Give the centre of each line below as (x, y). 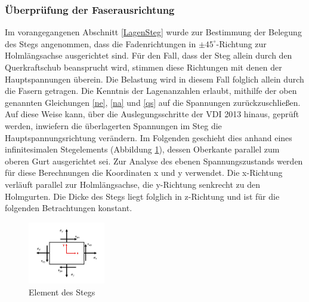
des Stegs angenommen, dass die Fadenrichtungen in (101, 43)
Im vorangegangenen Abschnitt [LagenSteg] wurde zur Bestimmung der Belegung (153, 32)
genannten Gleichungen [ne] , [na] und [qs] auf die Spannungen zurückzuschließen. (153, 102)
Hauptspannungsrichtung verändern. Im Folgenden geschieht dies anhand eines (149, 137)
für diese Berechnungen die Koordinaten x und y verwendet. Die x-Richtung (144, 173)
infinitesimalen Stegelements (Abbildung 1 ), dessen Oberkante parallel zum (142, 149)
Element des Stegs (62, 292)
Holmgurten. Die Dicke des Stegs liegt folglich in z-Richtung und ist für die (142, 196)
